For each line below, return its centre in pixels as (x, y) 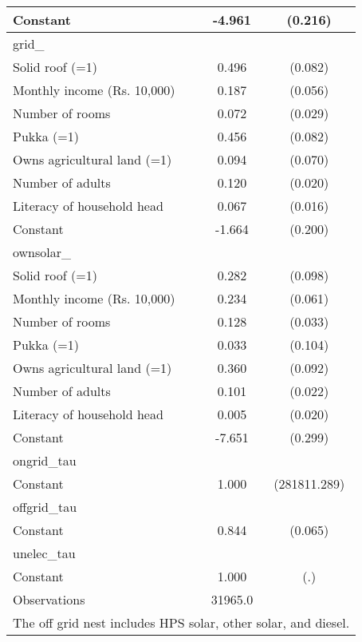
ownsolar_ (42, 252)
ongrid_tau (45, 460)
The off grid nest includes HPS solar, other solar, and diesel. (181, 622)
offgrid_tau (45, 507)
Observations (49, 599)
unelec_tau (44, 553)
